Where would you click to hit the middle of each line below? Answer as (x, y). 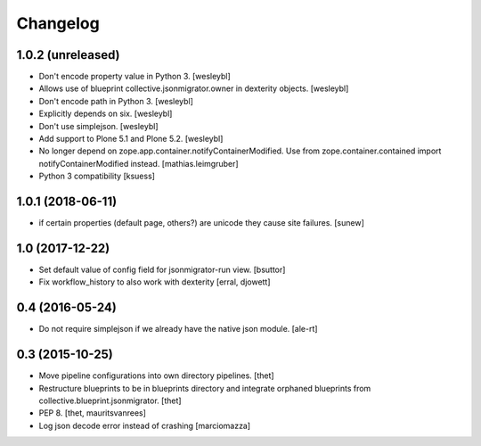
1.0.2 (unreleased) (68, 55)
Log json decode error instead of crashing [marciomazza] (145, 425)
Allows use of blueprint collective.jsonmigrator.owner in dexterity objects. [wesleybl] (194, 88)
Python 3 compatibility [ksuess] (97, 176)
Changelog (58, 23)
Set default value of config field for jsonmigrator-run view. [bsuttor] (162, 269)
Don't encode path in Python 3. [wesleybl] (116, 101)
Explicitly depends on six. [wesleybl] (106, 114)
